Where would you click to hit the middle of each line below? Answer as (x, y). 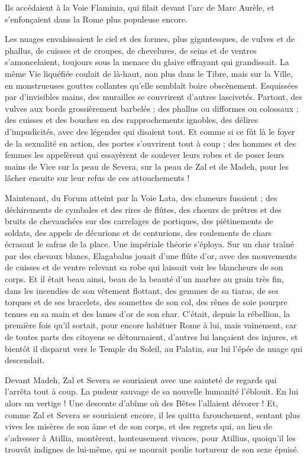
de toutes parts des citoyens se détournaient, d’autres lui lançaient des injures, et (151, 337)
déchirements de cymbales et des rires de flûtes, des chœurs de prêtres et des (143, 209)
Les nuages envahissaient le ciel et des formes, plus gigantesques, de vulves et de (150, 39)
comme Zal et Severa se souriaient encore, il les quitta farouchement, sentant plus (153, 414)
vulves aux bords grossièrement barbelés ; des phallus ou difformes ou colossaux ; (152, 108)
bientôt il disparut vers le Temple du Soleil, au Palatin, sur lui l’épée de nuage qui (154, 348)
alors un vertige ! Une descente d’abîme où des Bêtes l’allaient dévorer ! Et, (142, 403)
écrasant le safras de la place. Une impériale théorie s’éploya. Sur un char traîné (150, 244)
